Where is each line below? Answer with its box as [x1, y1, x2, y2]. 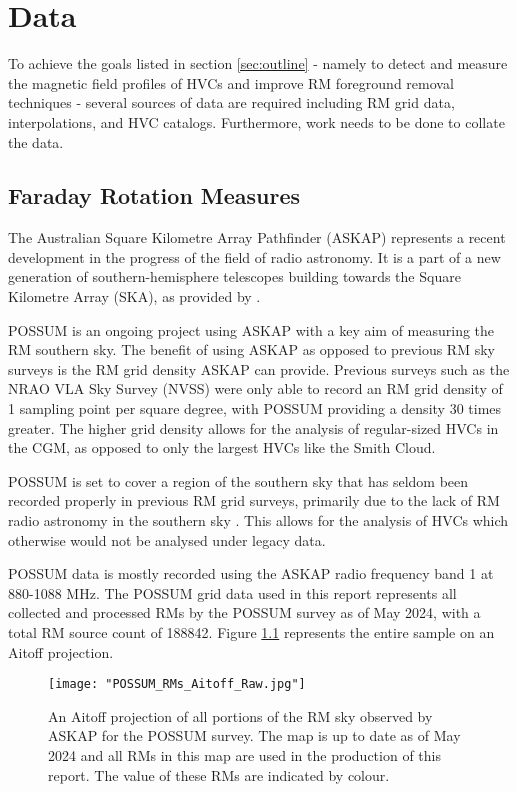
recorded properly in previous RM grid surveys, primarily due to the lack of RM [8, 490, 500, 511]
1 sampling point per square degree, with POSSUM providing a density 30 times [8, 398, 502, 419]
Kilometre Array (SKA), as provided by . [8, 286, 261, 307]
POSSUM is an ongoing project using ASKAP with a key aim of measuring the [8, 319, 495, 340]
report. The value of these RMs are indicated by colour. [48, 764, 390, 785]
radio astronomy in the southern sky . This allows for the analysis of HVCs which [8, 510, 509, 531]
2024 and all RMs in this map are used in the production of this [48, 745, 441, 766]
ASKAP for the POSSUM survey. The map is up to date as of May [48, 725, 461, 746]
